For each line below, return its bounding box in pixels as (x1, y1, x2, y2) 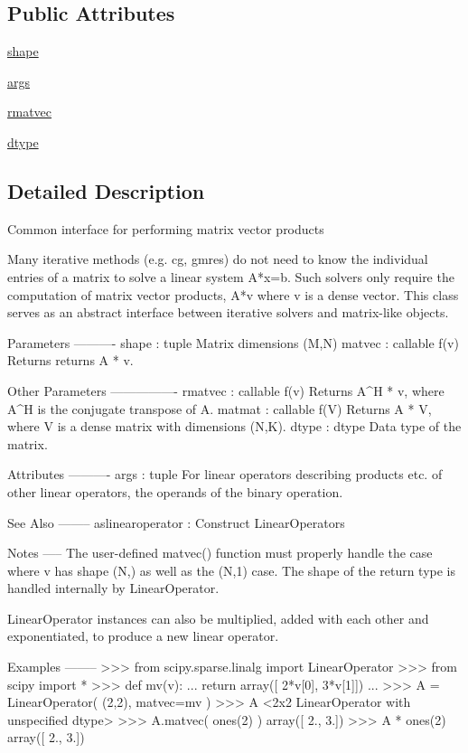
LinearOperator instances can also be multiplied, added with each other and (7, 608, 429, 627)
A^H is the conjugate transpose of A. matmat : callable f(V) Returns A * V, (7, 399, 432, 418)
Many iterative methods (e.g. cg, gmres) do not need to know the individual (7, 249, 428, 268)
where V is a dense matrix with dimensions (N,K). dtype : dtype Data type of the (7, 417, 462, 436)
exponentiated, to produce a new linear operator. (7, 626, 279, 645)
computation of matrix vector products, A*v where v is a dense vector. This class (7, 285, 459, 304)
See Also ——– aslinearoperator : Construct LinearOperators (7, 513, 345, 532)
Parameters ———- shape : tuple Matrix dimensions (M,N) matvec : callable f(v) (7, 333, 459, 352)
